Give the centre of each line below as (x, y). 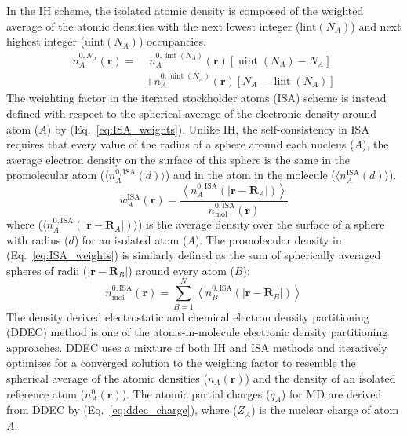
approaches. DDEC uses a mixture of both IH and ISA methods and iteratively (197, 347)
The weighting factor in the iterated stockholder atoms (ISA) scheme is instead (196, 98)
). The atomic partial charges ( (196, 393)
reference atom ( (46, 393)
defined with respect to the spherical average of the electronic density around (192, 114)
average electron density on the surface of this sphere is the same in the (178, 159)
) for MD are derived (331, 393)
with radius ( (38, 239)
